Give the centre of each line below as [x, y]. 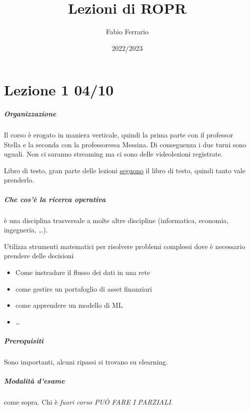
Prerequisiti [24, 340]
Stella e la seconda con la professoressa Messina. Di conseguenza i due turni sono [125, 144]
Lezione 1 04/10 [59, 90]
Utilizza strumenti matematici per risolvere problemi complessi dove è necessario [125, 246]
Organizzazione [30, 114]
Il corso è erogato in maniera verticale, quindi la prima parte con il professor [119, 135]
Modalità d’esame [34, 381]
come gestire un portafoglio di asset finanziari [84, 288]
